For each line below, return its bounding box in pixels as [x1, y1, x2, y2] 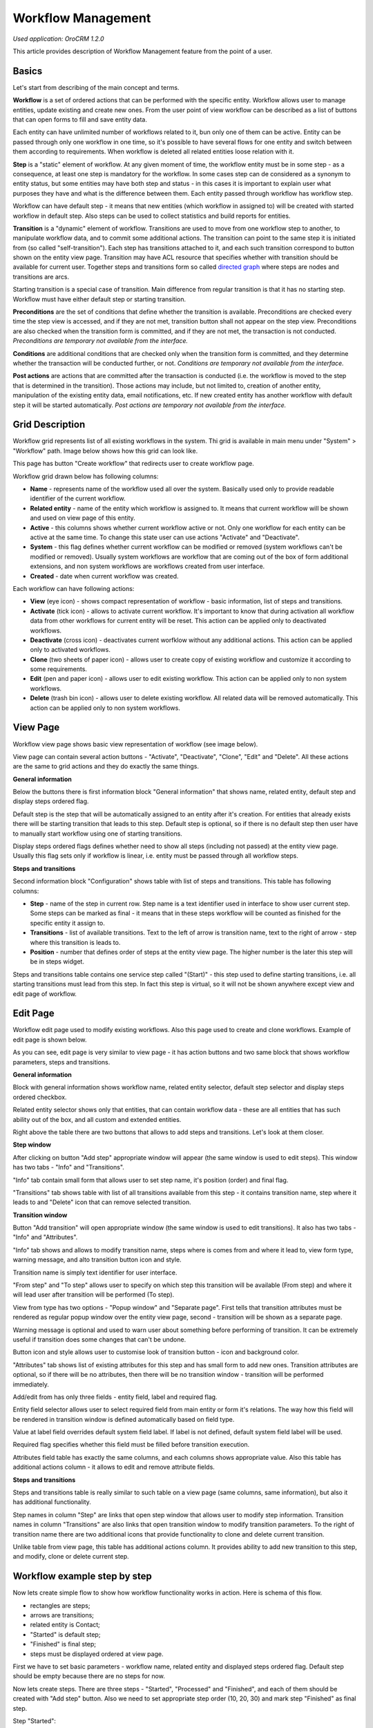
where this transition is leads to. [30, 938, 121, 946]
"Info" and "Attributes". [12, 1233, 78, 1241]
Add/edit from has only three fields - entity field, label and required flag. [12, 1393, 218, 1401]
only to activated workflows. [30, 646, 111, 654]
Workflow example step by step [12, 1570, 152, 1582]
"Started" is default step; [30, 1630, 101, 1638]
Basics [12, 65, 43, 77]
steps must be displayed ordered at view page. [30, 1649, 164, 1658]
